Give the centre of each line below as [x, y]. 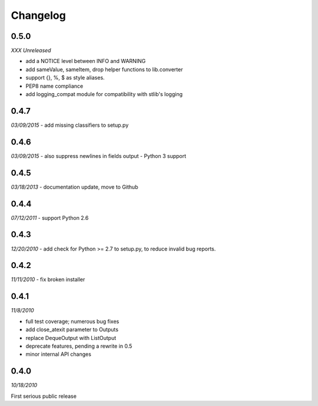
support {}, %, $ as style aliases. [65, 78]
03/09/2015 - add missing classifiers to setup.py [70, 125]
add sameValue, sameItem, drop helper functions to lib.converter [104, 69]
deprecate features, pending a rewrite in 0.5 [79, 346]
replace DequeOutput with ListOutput [71, 338]
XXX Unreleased [31, 51]
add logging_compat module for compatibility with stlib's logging [104, 94]
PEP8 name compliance [54, 86]
